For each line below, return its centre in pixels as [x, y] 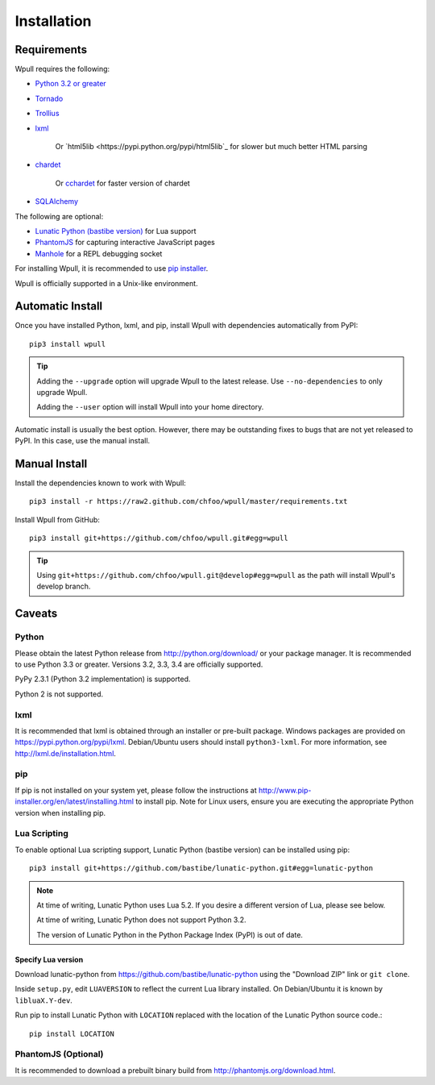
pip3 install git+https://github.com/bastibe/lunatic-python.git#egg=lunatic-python [201, 868]
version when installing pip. [60, 813]
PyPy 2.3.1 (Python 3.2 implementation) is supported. [103, 679]
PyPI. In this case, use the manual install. [83, 441]
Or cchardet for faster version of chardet [123, 183]
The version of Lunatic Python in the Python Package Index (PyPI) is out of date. [170, 934]
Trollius [47, 114]
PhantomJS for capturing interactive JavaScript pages [125, 243]
